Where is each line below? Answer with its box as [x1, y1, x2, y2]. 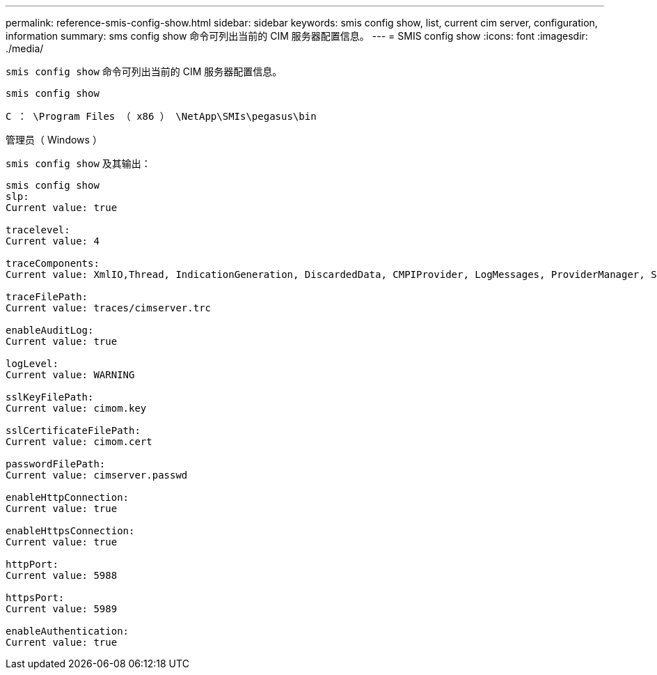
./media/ [6, 42, 44, 54]
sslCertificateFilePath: [6, 425, 141, 436]
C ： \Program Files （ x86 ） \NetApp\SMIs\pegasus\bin [6, 111, 317, 122]
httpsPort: [6, 592, 65, 603]
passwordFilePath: [6, 458, 106, 470]
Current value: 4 [6, 235, 100, 247]
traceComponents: [6, 258, 100, 269]
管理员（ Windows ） [6, 134, 102, 146]
